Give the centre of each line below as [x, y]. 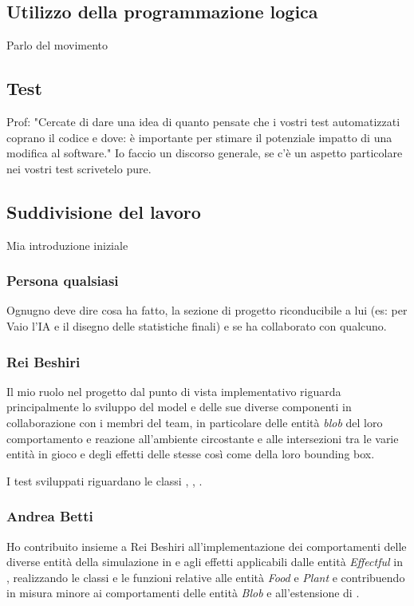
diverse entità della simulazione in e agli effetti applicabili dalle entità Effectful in [205, 562]
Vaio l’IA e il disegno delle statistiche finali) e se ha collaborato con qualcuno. [197, 325]
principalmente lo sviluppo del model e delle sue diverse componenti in [179, 407]
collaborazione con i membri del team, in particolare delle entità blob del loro [195, 422]
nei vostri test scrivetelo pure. [79, 168]
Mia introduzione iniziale [67, 245]
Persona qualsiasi [63, 281]
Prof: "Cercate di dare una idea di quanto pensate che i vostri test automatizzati [203, 121]
